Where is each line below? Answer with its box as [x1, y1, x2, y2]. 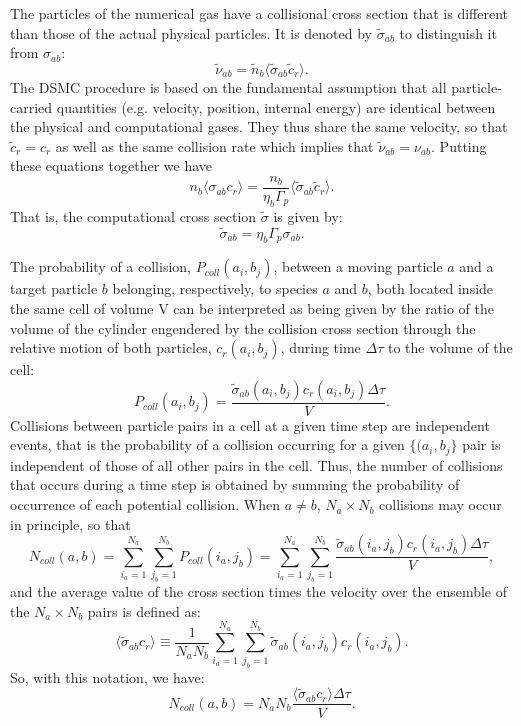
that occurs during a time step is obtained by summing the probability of [10, 474, 460, 495]
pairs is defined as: [87, 600, 201, 621]
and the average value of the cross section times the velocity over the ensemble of [10, 580, 508, 601]
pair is [462, 434, 501, 455]
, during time [280, 337, 361, 358]
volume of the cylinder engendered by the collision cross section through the [10, 317, 476, 338]
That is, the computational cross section [10, 205, 257, 226]
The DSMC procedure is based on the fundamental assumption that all [10, 77, 447, 97]
